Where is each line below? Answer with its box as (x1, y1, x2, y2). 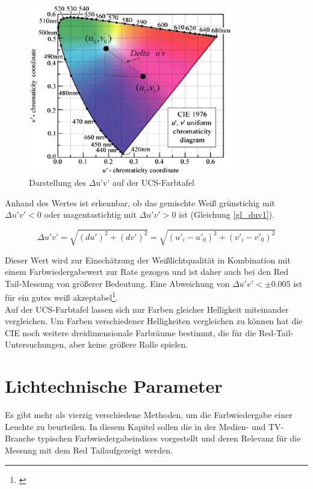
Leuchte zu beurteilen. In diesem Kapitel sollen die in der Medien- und (5, 420, 266, 432)
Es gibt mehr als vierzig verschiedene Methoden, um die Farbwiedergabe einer (5, 408, 293, 421)
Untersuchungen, (5, 338, 67, 351)
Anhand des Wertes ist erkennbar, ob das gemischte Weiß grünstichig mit (5, 196, 275, 209)
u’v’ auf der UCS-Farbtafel (96, 176, 194, 189)
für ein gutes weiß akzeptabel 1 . (5, 289, 118, 304)
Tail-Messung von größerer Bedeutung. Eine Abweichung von (5, 277, 230, 289)
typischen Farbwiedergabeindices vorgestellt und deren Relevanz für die (37, 432, 301, 444)
